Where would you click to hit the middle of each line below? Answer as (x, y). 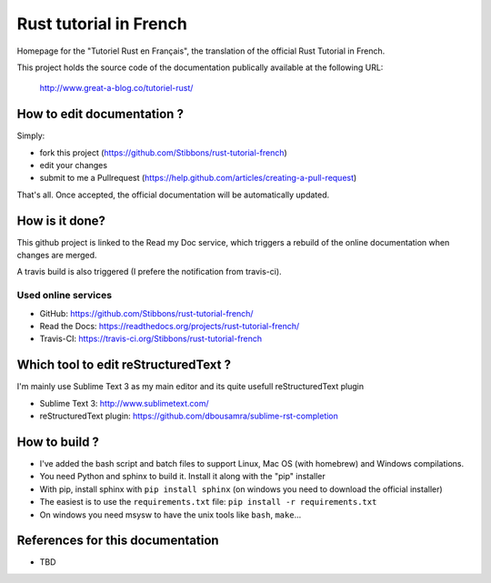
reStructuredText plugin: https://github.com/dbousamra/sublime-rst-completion (189, 416)
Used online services (65, 296)
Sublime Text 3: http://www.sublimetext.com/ (124, 403)
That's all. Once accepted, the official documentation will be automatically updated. (173, 195)
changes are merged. (57, 256)
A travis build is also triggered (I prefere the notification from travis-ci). (149, 272)
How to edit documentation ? (100, 114)
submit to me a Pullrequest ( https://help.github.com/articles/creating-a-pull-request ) (198, 178)
